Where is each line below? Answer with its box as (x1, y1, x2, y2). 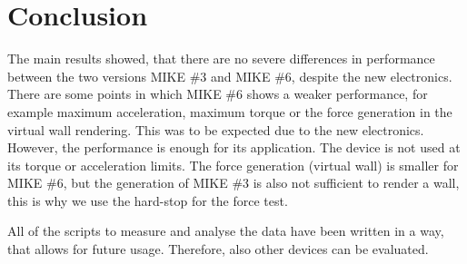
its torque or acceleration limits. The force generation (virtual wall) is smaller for (7, 155, 459, 174)
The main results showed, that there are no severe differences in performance (7, 49, 435, 68)
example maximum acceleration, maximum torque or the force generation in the (7, 102, 452, 121)
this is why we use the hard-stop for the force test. (7, 191, 288, 210)
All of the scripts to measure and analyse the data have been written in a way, (7, 221, 444, 240)
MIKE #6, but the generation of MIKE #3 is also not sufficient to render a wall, (7, 173, 460, 192)
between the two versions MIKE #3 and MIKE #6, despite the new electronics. (7, 66, 452, 85)
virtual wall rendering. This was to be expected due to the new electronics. (7, 120, 424, 139)
